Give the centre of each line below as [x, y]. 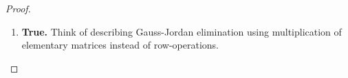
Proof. [18, 8]
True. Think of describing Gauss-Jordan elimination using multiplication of [182, 31]
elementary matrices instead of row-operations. [120, 45]
